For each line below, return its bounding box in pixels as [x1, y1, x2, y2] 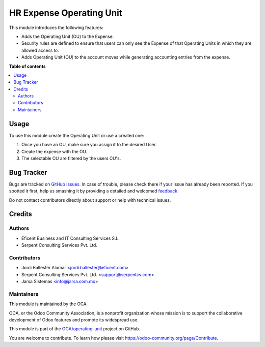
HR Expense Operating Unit [9, 7, 123, 18]
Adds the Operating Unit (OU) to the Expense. [21, 33, 114, 39]
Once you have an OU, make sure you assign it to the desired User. [21, 142, 157, 148]
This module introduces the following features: [9, 25, 104, 31]
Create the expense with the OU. [21, 148, 88, 155]
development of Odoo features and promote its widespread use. [9, 317, 139, 322]
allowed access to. [21, 47, 59, 53]
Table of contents [9, 63, 46, 69]
